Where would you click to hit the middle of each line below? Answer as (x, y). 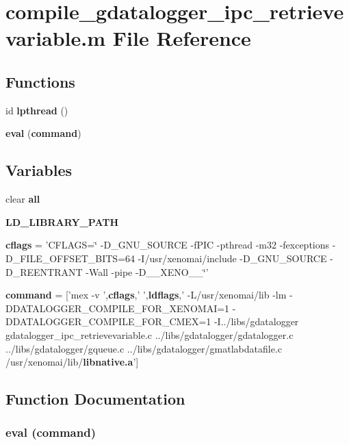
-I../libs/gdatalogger (256, 321)
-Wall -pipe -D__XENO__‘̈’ (147, 271)
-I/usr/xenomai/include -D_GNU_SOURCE (232, 258)
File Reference (182, 38)
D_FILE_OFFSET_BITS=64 (70, 258)
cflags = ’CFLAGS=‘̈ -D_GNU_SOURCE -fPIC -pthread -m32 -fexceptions (168, 245)
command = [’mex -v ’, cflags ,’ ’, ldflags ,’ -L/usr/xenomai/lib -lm (146, 295)
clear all (23, 199)
